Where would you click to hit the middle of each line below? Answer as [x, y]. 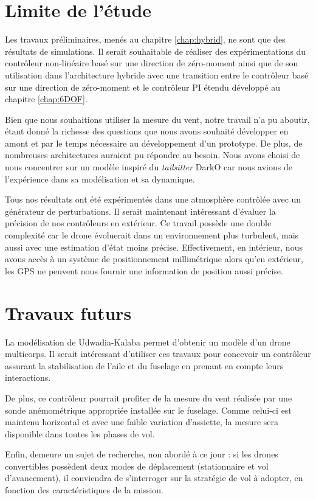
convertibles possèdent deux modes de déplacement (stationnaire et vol [137, 466]
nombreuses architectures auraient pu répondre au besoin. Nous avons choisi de [153, 155]
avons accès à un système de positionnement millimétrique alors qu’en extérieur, [154, 259]
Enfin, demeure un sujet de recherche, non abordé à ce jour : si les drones [142, 454]
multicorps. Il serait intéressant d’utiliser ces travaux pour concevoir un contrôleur [158, 354]
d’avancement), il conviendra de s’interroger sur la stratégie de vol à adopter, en [154, 478]
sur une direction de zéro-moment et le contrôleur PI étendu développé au [143, 87]
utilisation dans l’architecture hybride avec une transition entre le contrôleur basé [157, 75]
